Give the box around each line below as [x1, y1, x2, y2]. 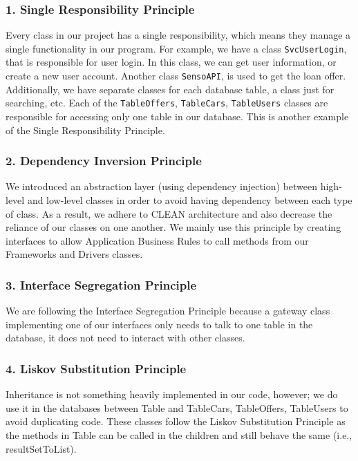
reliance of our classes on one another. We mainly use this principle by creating [6, 220, 341, 234]
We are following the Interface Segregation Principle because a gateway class [6, 303, 330, 318]
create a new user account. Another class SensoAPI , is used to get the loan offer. [6, 68, 346, 83]
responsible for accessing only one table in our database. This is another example [6, 109, 349, 123]
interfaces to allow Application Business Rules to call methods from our [6, 233, 309, 247]
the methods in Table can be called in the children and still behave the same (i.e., [6, 427, 352, 442]
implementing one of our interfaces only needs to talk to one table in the [6, 317, 313, 331]
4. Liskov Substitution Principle [6, 359, 187, 377]
